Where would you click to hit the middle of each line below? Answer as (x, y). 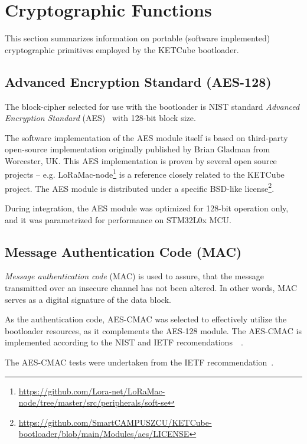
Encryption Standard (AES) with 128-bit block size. (100, 118)
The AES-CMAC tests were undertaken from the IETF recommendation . (139, 362)
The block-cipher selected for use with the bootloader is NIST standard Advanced (152, 106)
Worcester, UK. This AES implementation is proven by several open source (141, 160)
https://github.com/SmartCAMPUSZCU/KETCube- (115, 422)
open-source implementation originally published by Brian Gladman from (138, 149)
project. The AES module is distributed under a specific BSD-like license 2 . (140, 187)
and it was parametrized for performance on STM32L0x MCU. (118, 219)
